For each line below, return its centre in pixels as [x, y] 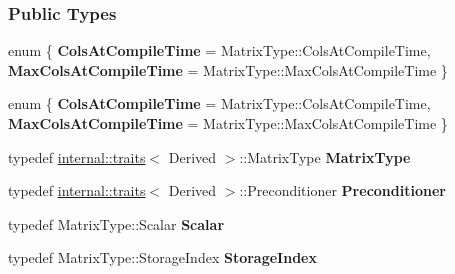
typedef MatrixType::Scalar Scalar [116, 223]
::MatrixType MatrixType [325, 156]
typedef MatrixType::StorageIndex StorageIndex [162, 257]
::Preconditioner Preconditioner [342, 190]
